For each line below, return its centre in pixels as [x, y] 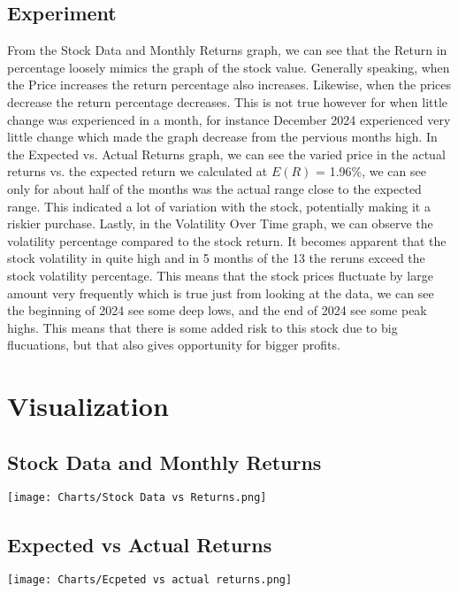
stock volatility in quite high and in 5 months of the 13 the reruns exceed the [216, 258]
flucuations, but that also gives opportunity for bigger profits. [174, 345]
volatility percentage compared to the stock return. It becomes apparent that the [227, 240]
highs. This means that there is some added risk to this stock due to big [202, 327]
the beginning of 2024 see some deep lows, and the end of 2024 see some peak [217, 310]
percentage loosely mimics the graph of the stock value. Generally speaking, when [229, 67]
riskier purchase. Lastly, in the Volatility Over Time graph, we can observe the [220, 223]
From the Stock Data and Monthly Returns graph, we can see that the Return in [227, 50]
